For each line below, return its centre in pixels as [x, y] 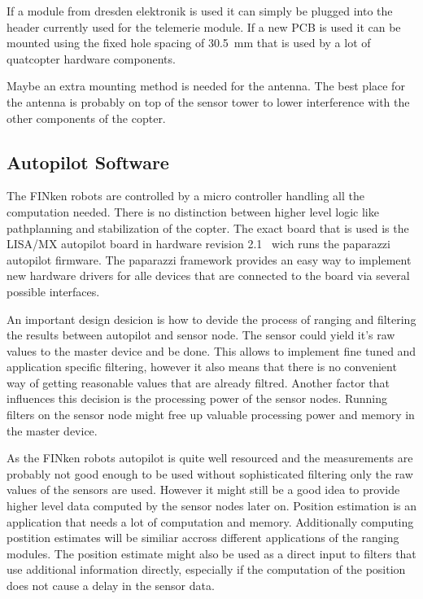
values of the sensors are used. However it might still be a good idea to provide [203, 490]
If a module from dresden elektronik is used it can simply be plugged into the [200, 11]
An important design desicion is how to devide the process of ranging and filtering [211, 319]
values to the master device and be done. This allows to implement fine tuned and [211, 350]
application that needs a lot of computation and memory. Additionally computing [210, 521]
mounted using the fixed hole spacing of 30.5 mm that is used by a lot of [189, 43]
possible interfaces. [53, 291]
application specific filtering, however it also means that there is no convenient [202, 367]
